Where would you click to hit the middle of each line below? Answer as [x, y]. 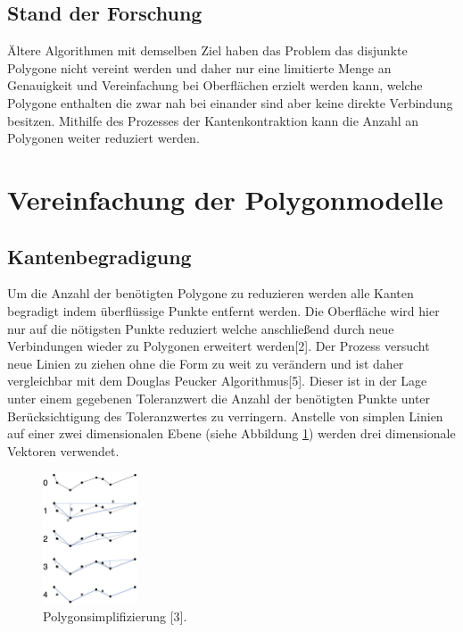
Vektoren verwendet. [63, 450]
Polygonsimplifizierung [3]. [115, 616]
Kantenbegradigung [99, 256]
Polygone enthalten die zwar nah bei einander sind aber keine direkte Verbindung [230, 102]
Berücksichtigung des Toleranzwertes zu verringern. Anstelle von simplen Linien [225, 416]
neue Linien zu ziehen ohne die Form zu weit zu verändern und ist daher [206, 363]
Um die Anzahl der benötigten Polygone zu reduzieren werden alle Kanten [211, 293]
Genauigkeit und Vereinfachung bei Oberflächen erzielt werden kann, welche [215, 85]
